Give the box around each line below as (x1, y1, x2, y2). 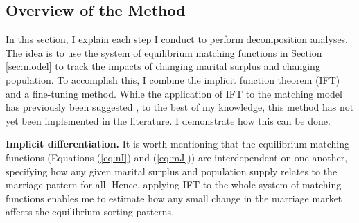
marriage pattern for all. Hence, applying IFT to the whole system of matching (6, 177, 342, 192)
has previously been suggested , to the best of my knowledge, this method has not (6, 100, 354, 114)
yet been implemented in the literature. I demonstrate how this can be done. (6, 113, 331, 127)
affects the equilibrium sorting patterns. (6, 204, 175, 219)
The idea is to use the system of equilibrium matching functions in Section (6, 45, 322, 60)
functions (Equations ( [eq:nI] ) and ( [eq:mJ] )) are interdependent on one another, (6, 150, 348, 164)
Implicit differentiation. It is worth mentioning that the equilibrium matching (6, 136, 349, 151)
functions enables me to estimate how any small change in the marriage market (6, 190, 342, 205)
